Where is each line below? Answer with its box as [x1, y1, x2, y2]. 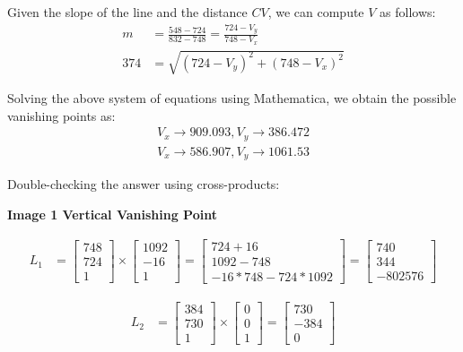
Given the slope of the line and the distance [7, 3, 248, 21]
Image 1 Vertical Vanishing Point [7, 204, 217, 223]
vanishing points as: [7, 106, 116, 124]
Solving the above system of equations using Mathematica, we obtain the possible [7, 89, 457, 107]
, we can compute [267, 3, 364, 21]
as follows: [380, 3, 436, 21]
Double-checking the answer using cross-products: [7, 175, 280, 193]
